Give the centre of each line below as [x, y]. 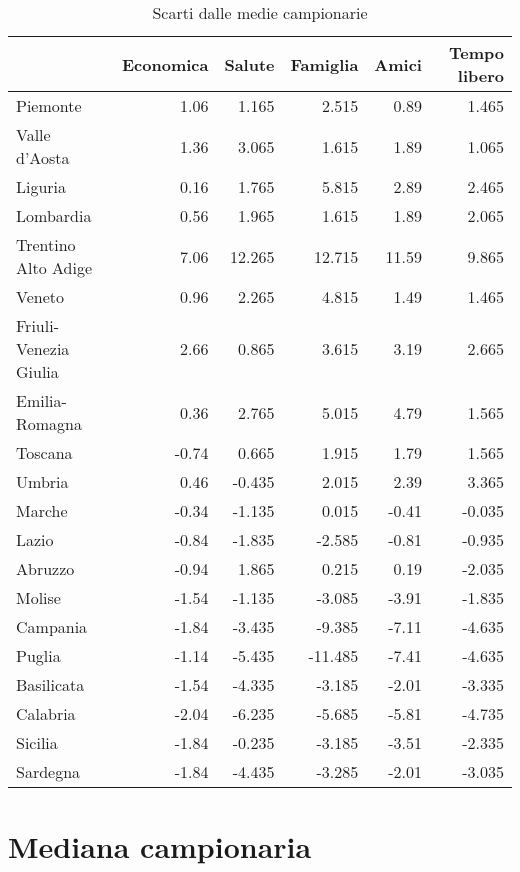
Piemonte [49, 105]
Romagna [49, 423]
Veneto [40, 296]
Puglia [38, 655]
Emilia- [41, 400]
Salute [249, 64]
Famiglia [324, 64]
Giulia [37, 371]
